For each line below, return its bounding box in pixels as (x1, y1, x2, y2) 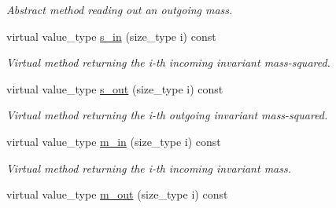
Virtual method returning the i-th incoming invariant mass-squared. (6, 54, 330, 71)
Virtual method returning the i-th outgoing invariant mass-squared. (6, 107, 328, 123)
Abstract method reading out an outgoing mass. (6, 2, 233, 17)
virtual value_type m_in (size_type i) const (6, 133, 221, 149)
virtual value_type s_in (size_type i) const (6, 27, 216, 44)
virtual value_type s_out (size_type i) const (6, 80, 223, 97)
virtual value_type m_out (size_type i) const (6, 186, 228, 203)
